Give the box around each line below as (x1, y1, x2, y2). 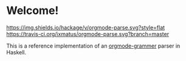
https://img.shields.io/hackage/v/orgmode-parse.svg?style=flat (6, 24, 165, 31)
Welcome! (6, 4, 59, 18)
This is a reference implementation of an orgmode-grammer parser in (6, 42, 181, 49)
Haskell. (6, 48, 27, 56)
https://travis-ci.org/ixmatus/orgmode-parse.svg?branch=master (6, 30, 169, 37)
